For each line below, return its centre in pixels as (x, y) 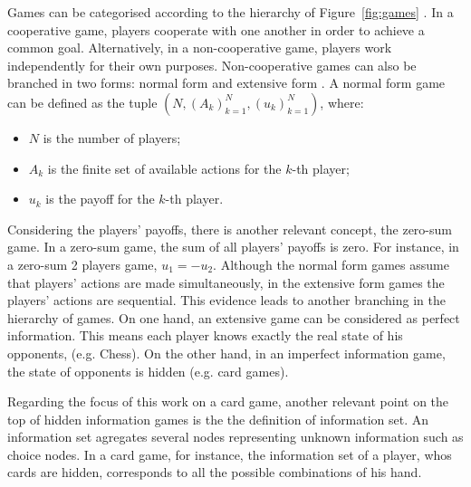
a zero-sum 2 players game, (82, 264)
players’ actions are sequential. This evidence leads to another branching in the (226, 300)
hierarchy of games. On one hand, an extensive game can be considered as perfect (234, 317)
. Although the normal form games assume (331, 264)
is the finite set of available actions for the (164, 168)
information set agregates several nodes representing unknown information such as (235, 437)
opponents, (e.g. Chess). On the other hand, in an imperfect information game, (226, 353)
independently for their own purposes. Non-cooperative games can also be (212, 65)
